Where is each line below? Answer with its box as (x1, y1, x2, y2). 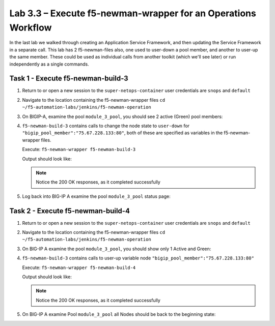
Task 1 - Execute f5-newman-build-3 (9, 74, 128, 83)
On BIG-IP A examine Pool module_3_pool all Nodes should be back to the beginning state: (22, 311, 216, 317)
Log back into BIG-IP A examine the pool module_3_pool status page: (22, 193, 171, 199)
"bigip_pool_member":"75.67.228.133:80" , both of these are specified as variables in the (22, 130, 223, 136)
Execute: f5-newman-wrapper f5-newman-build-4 (22, 264, 136, 271)
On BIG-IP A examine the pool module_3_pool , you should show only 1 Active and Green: (22, 246, 211, 252)
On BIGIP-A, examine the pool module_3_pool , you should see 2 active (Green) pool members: (22, 113, 223, 120)
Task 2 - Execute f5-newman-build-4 (9, 206, 130, 215)
